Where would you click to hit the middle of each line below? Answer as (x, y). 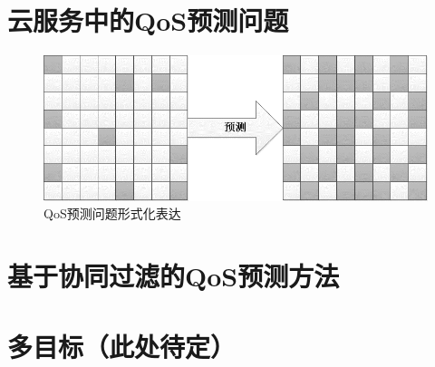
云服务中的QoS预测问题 (148, 20)
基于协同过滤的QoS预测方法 (174, 276)
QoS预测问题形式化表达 (112, 213)
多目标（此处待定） (122, 347)
